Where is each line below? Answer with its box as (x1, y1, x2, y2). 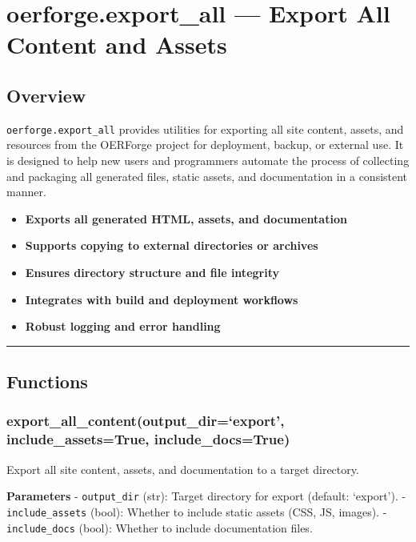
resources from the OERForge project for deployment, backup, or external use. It (6, 136, 404, 153)
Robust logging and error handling (25, 318, 221, 335)
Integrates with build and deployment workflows (25, 291, 298, 307)
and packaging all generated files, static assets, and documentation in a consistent (6, 167, 408, 184)
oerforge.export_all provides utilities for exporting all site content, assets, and (6, 120, 404, 137)
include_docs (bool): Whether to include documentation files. (6, 519, 313, 536)
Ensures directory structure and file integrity (25, 263, 279, 280)
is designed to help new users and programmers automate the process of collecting (6, 152, 410, 169)
